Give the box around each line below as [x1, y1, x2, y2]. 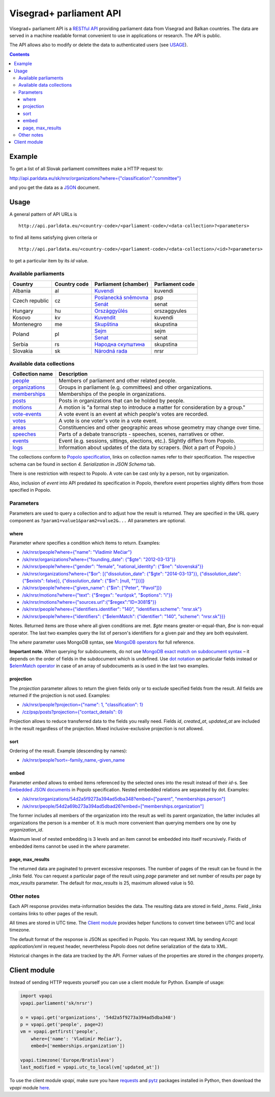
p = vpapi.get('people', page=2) [20, 1022, 104, 1027]
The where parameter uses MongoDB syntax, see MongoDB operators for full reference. [9, 639, 195, 646]
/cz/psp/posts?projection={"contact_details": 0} [22, 709, 123, 715]
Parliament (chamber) [94, 280, 149, 287]
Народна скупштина [94, 340, 145, 347]
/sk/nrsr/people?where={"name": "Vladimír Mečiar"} [22, 549, 132, 555]
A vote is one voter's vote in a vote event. [59, 417, 158, 424]
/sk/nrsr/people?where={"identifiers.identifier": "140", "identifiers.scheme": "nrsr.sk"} [22, 606, 202, 612]
